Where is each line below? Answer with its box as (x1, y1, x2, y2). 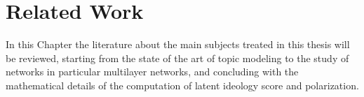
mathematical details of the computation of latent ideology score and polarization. (6, 77, 359, 92)
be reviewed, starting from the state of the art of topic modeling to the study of (6, 50, 349, 65)
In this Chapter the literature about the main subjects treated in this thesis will (6, 37, 350, 52)
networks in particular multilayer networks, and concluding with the (6, 64, 299, 79)
